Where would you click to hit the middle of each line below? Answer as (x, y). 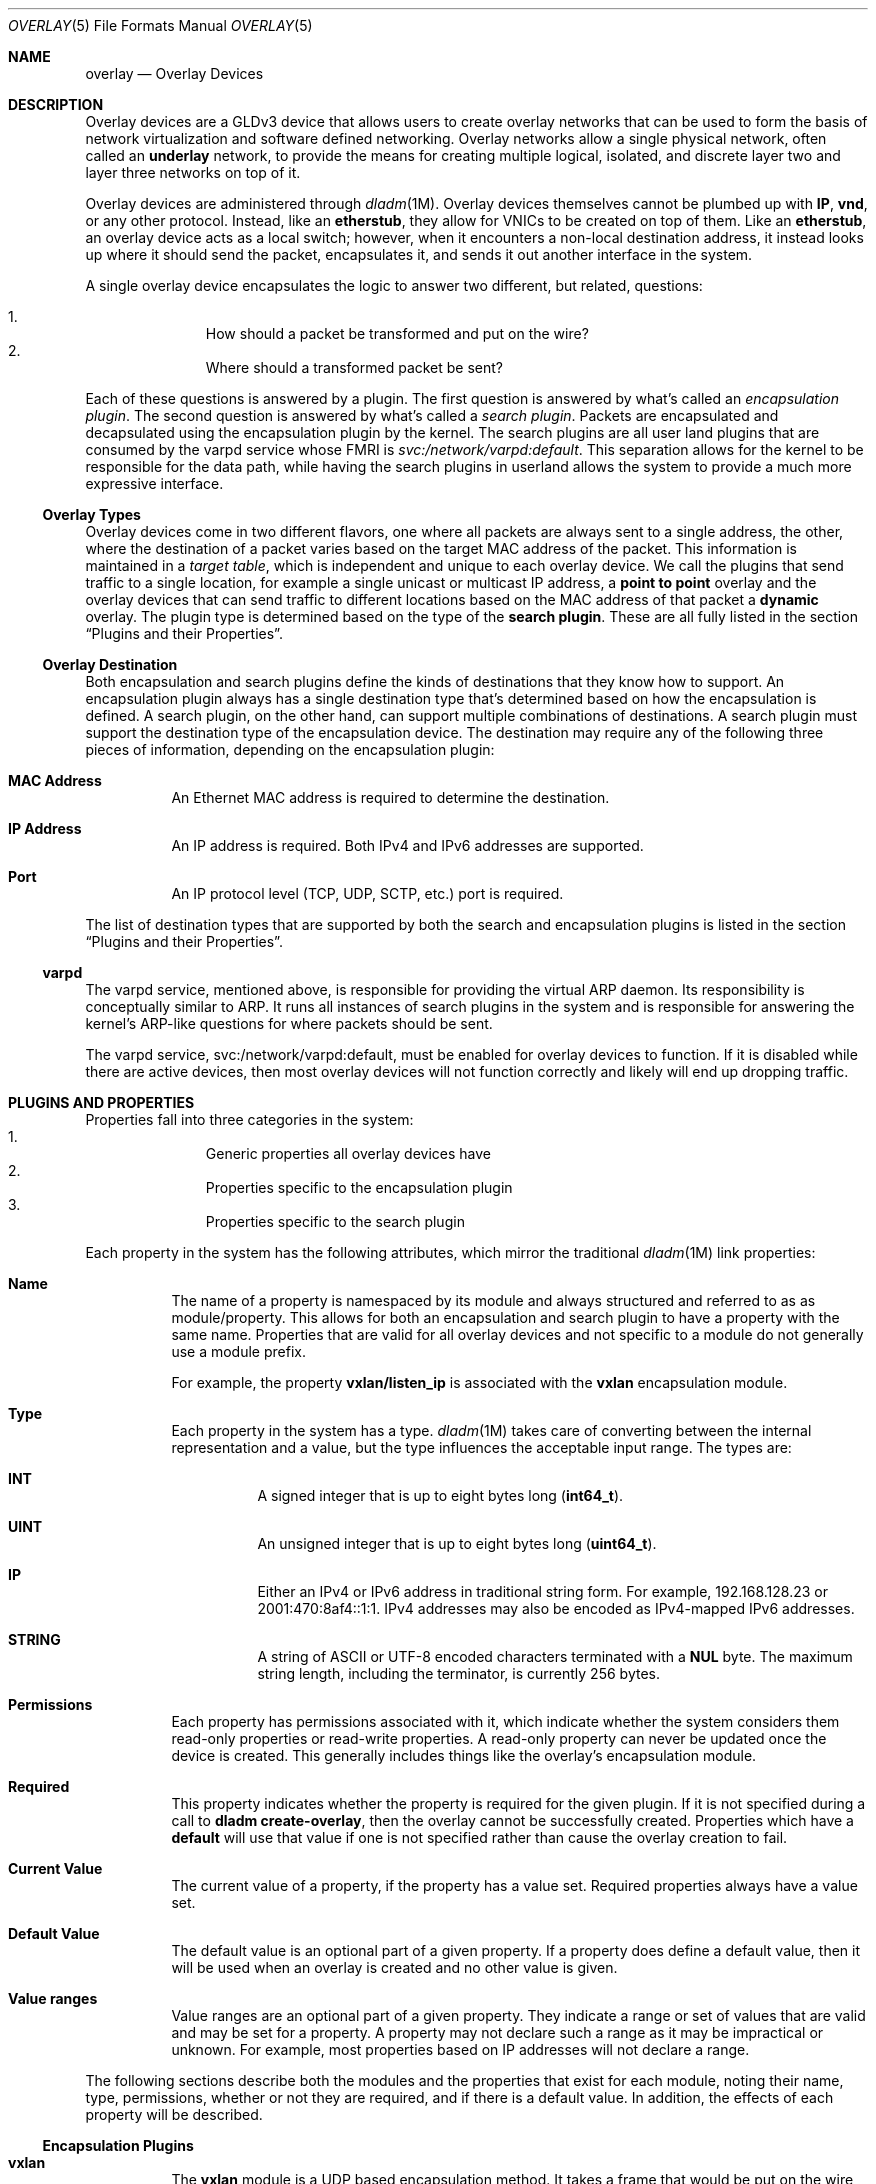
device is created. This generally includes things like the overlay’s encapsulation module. (464, 1755)
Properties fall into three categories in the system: (249, 1119)
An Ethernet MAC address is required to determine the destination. (390, 797)
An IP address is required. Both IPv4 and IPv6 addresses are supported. (407, 845)
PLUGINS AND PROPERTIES (101, 1102)
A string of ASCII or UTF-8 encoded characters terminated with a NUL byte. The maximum (555, 1656)
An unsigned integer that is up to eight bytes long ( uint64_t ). (457, 1543)
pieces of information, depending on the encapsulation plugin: (290, 749)
